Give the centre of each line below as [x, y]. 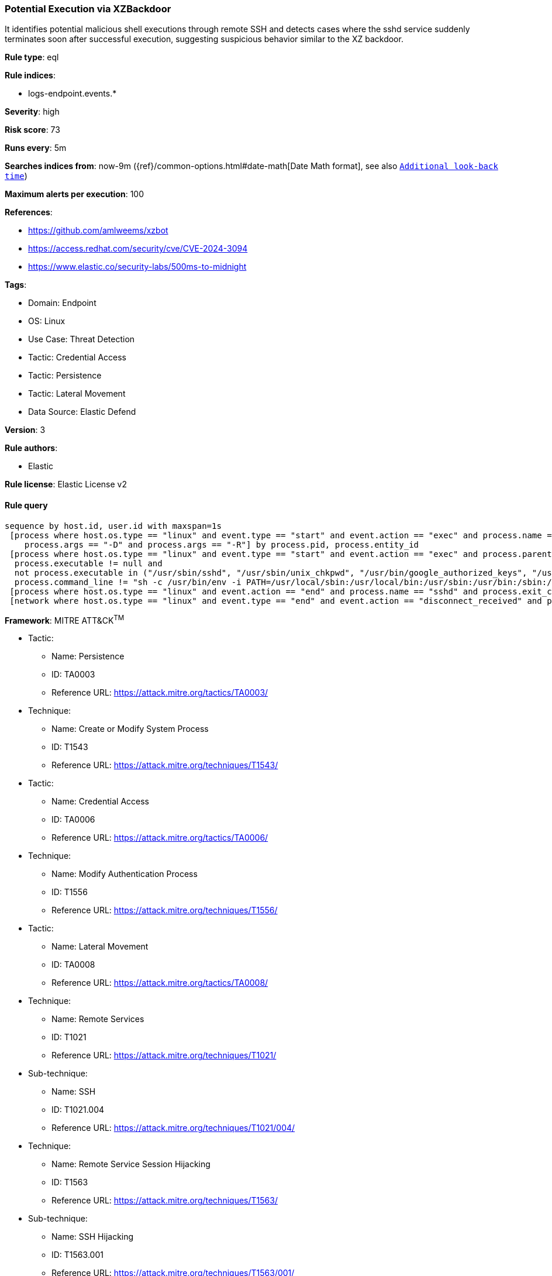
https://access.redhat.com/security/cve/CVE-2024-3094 [138, 249]
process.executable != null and [88, 563]
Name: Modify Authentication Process [125, 874]
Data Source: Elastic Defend [82, 412]
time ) [16, 176]
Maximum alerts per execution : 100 [75, 194]
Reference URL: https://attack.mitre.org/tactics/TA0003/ [160, 693]
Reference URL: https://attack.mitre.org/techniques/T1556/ [165, 910]
